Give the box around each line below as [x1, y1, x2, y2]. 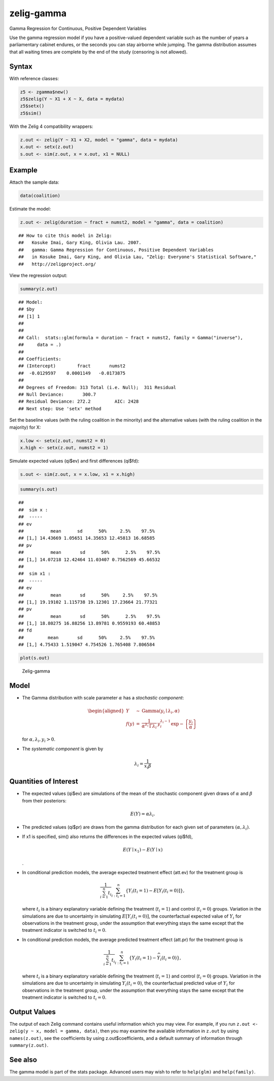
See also [9, 1056, 38, 1064]
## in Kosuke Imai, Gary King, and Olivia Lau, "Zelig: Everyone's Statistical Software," [18, 254, 257, 260]
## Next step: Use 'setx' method [18, 406, 101, 411]
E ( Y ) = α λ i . [130, 811, 155, 818]
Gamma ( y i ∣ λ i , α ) [141, 708, 180, 715]
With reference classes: [9, 75, 59, 81]
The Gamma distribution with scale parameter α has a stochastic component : [22, 695, 184, 701]
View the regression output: [9, 272, 67, 278]
